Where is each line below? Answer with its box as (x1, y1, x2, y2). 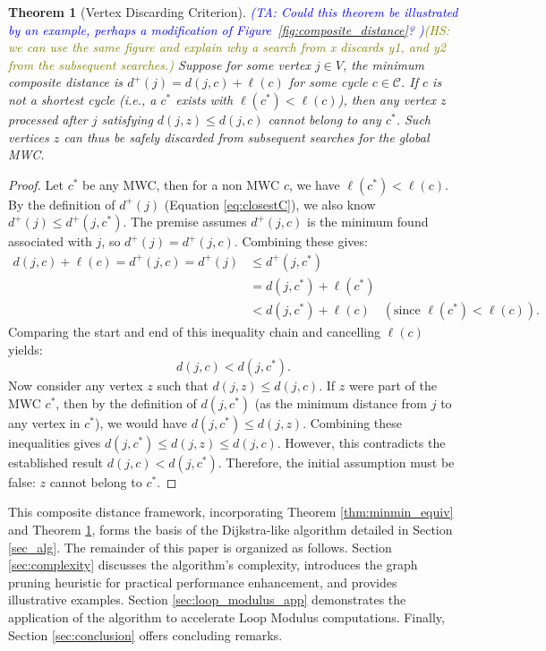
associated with (8, 232, 92, 251)
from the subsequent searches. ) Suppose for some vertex (8, 55, 311, 73)
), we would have (94, 413, 188, 432)
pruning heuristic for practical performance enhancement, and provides (8, 572, 397, 591)
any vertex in (8, 413, 81, 432)
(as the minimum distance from (254, 393, 428, 412)
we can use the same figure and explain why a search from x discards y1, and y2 (8, 38, 446, 56)
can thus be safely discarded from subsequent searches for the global (64, 127, 430, 146)
